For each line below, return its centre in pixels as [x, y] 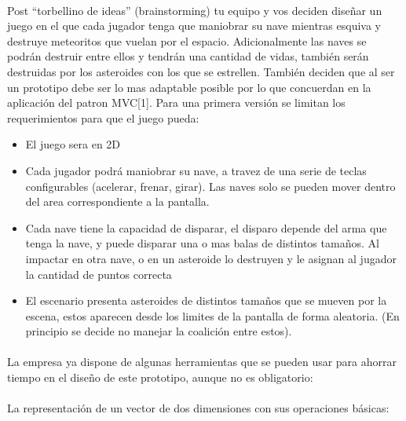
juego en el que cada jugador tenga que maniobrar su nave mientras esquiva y [194, 26]
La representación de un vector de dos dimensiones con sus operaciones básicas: [198, 408]
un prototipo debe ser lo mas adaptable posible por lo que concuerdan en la [189, 87]
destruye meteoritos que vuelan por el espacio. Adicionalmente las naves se [187, 40]
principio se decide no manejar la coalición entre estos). [159, 331]
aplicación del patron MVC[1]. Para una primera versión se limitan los [176, 103]
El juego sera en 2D [73, 144]
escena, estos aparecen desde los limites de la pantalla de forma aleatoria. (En [212, 315]
